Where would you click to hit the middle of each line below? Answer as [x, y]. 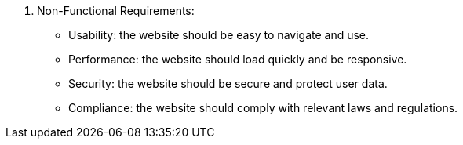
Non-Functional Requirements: [116, 11]
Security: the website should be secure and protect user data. [228, 83]
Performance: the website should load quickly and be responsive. [238, 59]
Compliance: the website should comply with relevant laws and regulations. [263, 108]
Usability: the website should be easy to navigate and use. [219, 35]
